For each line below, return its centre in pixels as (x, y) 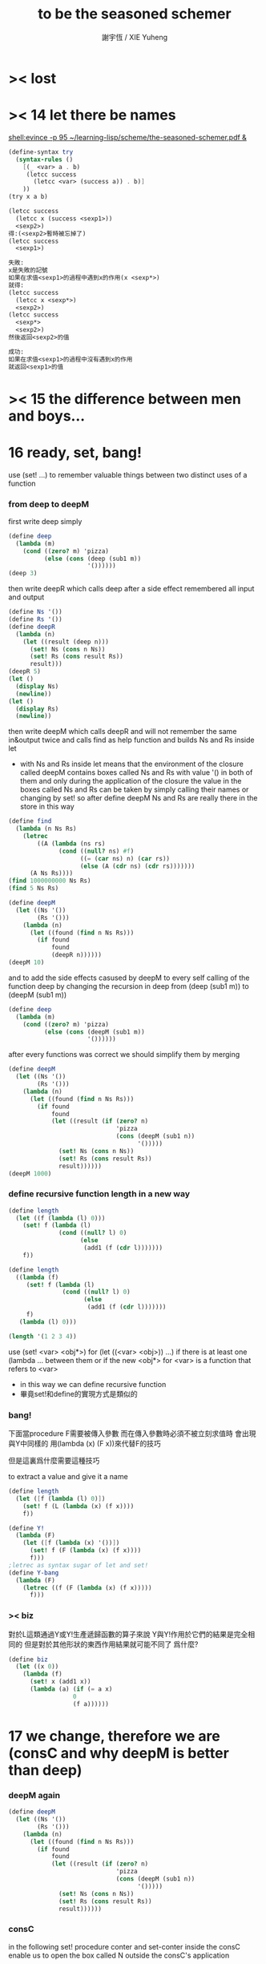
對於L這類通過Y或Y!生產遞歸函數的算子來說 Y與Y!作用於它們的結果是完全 (128, 1634)
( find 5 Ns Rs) (34, 889)
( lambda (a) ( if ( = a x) (71, 1689)
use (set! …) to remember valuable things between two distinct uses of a (128, 474)
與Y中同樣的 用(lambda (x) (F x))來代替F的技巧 (85, 1444)
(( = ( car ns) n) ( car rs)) (125, 858)
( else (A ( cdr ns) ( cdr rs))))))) (137, 866)
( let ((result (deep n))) (66, 642)
